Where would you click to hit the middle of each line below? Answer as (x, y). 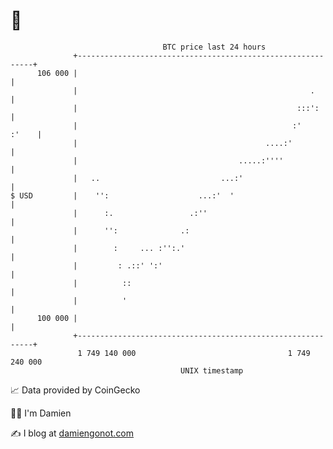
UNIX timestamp (212, 370)
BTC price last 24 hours (214, 47)
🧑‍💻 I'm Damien (41, 413)
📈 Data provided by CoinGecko (75, 390)
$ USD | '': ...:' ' (122, 195)
